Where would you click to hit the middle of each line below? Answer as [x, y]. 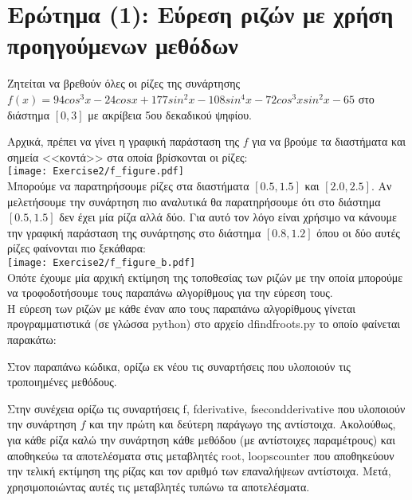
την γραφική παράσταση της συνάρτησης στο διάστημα [134, 232]
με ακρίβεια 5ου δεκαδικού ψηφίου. [170, 114]
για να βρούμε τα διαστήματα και [329, 141]
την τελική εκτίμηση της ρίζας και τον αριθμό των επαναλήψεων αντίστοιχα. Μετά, [199, 471]
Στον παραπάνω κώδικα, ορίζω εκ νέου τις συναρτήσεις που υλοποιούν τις [179, 366]
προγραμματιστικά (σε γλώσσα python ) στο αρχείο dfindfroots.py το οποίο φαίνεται [204, 324]
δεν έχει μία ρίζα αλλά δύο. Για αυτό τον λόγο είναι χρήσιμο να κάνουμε [228, 217]
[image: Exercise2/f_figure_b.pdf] [102, 262]
